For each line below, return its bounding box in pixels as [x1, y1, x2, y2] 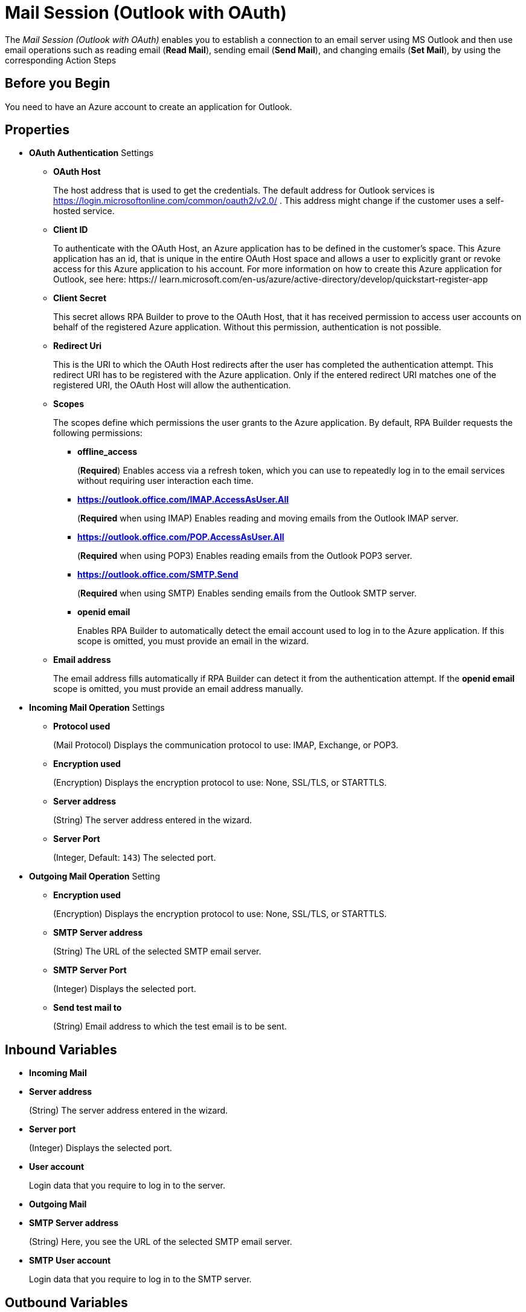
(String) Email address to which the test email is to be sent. [53, 1021, 287, 1032]
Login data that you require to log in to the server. [29, 1180, 226, 1191]
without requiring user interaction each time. [77, 475, 254, 486]
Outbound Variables [5, 1294, 128, 1310]
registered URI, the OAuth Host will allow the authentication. [53, 380, 291, 391]
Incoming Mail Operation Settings [29, 702, 165, 713]
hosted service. [53, 206, 115, 217]
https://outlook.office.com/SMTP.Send [77, 569, 239, 580]
